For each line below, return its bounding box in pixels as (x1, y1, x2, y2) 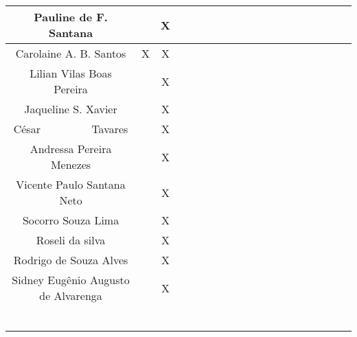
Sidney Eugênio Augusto (12, 272, 130, 288)
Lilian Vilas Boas (30, 65, 112, 81)
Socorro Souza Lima (22, 212, 119, 228)
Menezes (50, 156, 91, 172)
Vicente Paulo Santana (16, 176, 126, 192)
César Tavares (13, 121, 128, 137)
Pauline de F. (34, 9, 108, 25)
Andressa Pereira (30, 141, 112, 156)
